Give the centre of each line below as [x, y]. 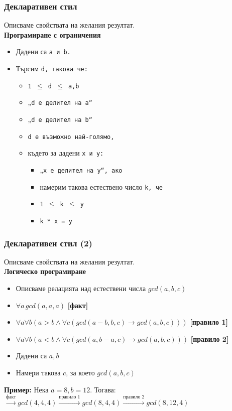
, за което [80, 372]
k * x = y [56, 221]
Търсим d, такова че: [52, 68]
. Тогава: [103, 389]
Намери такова [38, 372]
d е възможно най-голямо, [71, 137]
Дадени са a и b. [43, 51]
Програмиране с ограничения [52, 34]
